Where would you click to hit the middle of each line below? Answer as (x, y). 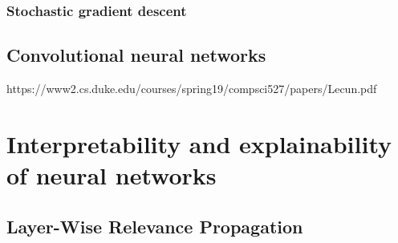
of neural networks (112, 175)
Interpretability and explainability (199, 143)
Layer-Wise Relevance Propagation (155, 226)
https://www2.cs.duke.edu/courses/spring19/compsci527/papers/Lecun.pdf (192, 89)
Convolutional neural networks (136, 55)
